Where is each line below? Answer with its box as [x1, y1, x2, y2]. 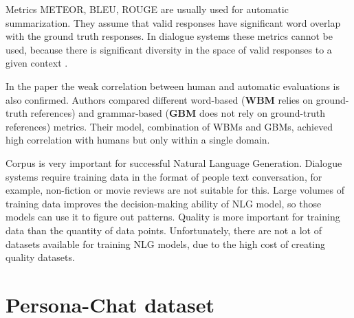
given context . [5, 56, 68, 70]
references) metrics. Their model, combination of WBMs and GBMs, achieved [5, 119, 333, 133]
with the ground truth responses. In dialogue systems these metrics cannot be [5, 29, 333, 43]
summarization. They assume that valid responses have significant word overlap [5, 15, 341, 30]
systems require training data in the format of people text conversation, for [5, 169, 322, 183]
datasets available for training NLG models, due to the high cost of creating [5, 236, 326, 251]
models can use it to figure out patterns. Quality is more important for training [5, 209, 340, 224]
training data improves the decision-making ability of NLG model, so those [5, 196, 322, 210]
